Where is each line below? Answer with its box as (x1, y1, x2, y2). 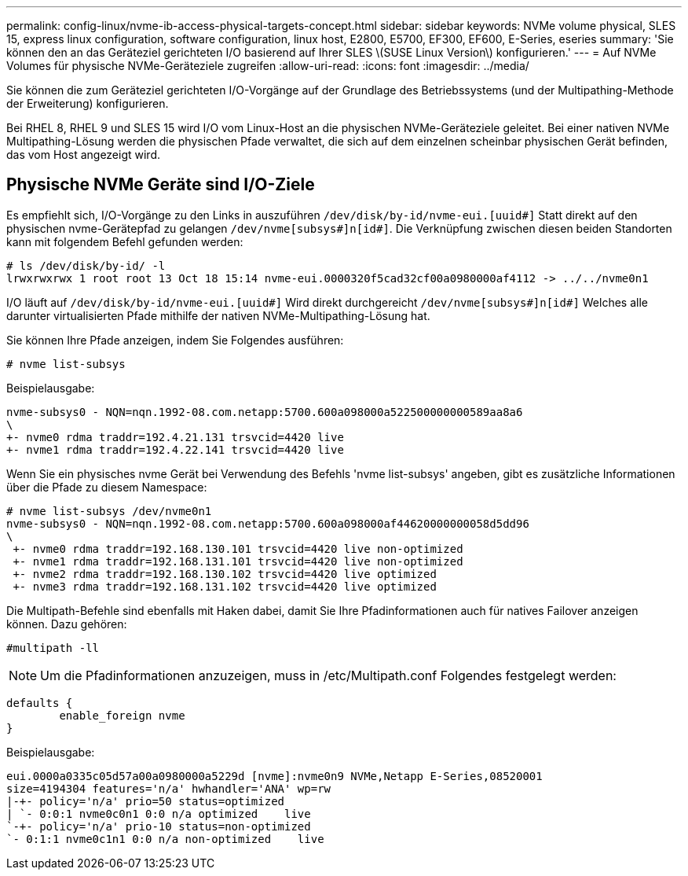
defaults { (6, 696, 73, 709)
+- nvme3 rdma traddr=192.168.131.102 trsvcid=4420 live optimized (13, 580, 437, 593)
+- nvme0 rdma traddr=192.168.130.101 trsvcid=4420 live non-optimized (13, 542, 463, 555)
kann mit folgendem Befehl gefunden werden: (6, 234, 243, 248)
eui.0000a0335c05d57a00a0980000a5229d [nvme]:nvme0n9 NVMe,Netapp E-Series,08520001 (6, 769, 543, 782)
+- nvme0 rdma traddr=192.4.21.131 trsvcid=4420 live (6, 430, 344, 444)
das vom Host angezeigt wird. (6, 148, 161, 161)
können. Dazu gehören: (6, 617, 127, 631)
